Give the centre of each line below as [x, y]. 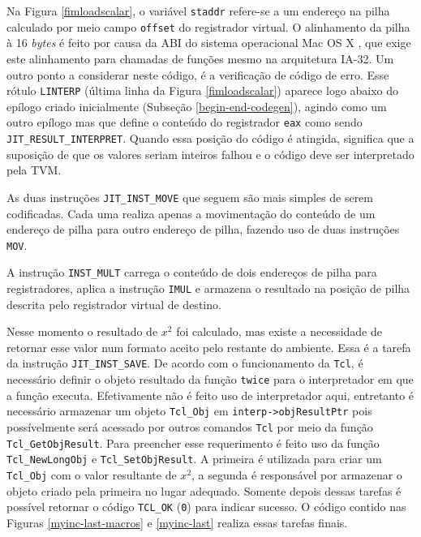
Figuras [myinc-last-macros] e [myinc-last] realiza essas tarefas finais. [177, 522]
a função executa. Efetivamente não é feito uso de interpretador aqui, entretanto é [210, 395]
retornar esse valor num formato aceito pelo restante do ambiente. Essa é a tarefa [209, 347]
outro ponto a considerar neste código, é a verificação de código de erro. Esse [198, 74]
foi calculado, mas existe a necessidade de [279, 331]
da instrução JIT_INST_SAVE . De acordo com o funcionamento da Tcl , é [185, 363]
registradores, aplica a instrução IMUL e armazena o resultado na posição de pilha [208, 288]
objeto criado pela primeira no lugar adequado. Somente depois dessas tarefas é [204, 490]
